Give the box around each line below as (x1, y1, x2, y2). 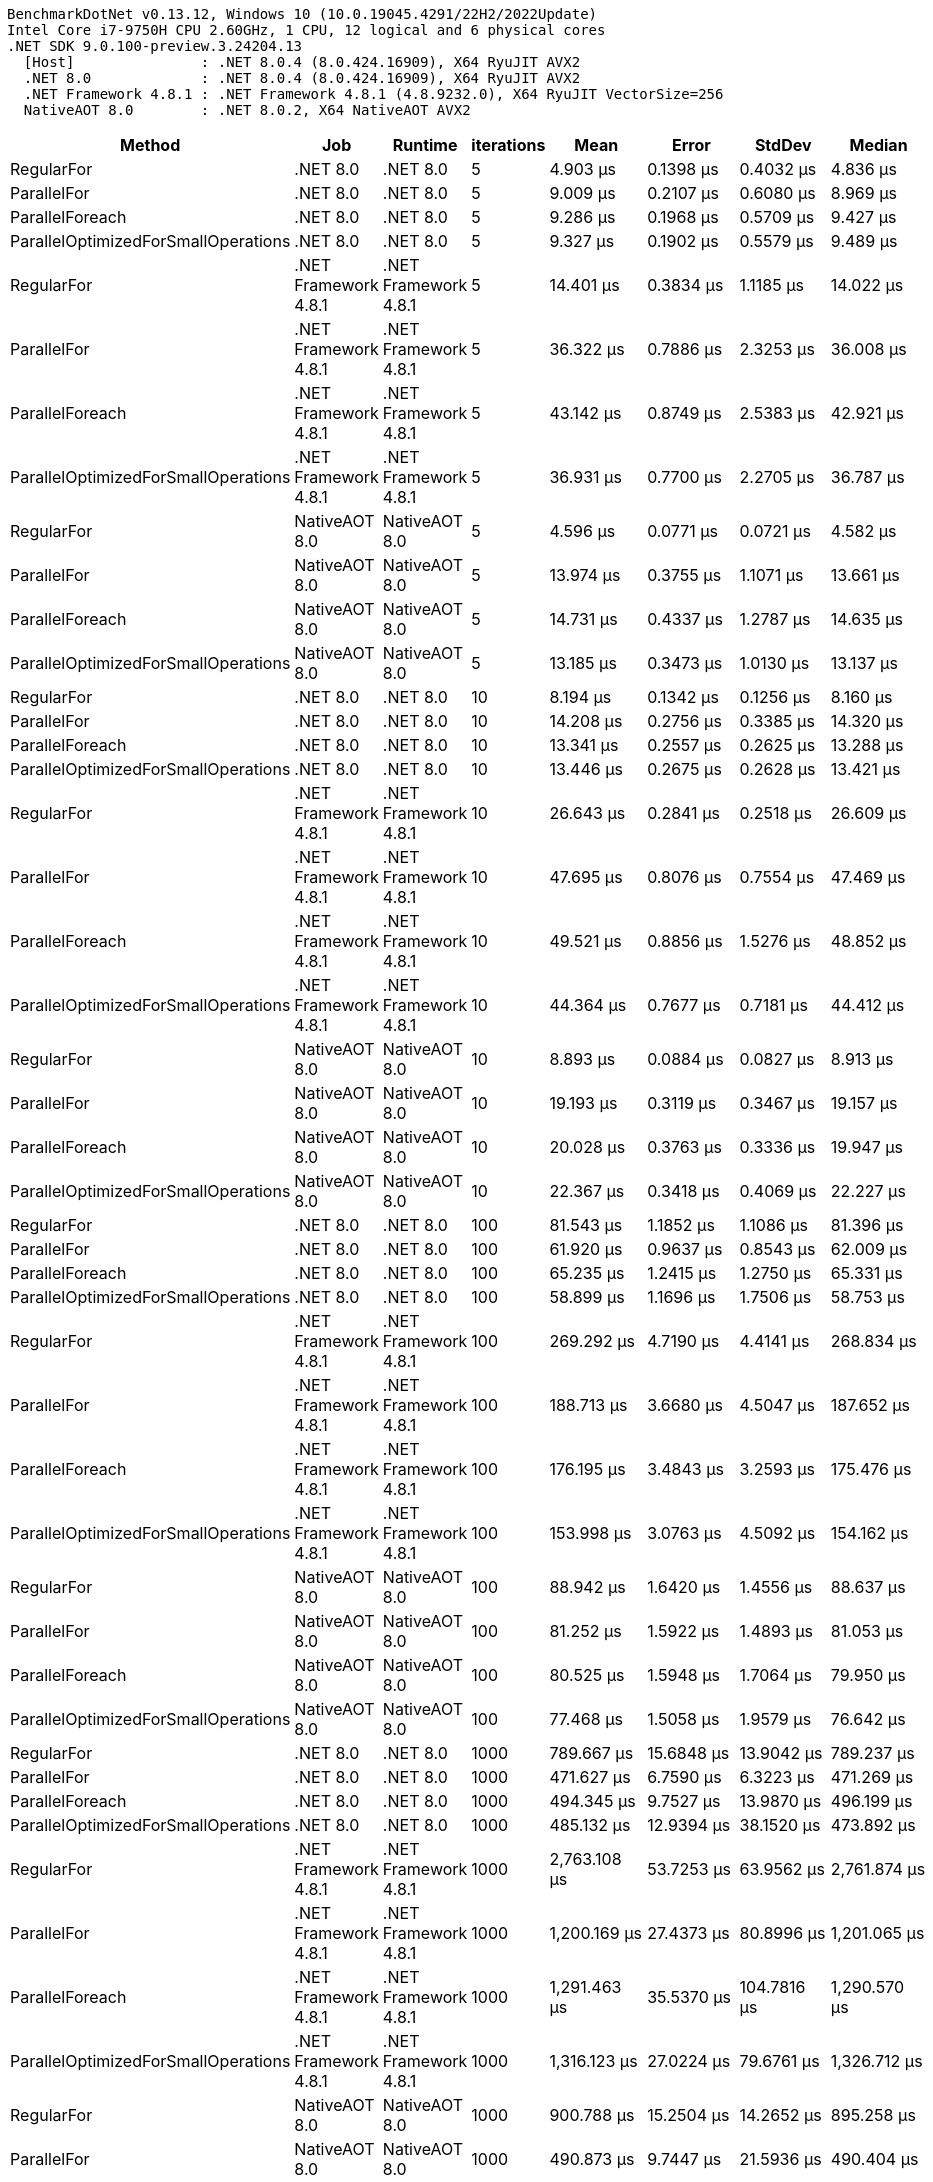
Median (849, 135, 908, 155)
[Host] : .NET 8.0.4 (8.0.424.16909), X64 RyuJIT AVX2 (23, 54, 581, 70)
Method (120, 135, 181, 155)
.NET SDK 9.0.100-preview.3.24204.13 (7, 38, 303, 54)
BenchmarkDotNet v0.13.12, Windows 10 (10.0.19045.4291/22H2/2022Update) (7, 6, 598, 22)
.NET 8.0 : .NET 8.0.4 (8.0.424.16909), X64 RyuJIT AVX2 (23, 70, 581, 86)
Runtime (392, 135, 458, 155)
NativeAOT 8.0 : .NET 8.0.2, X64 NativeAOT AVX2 (23, 102, 471, 118)
